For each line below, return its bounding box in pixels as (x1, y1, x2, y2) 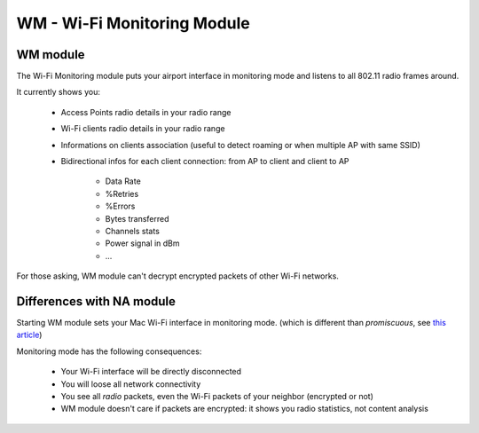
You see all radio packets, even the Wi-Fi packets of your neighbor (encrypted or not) (60, 391, 374, 401)
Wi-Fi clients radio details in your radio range (60, 123, 225, 134)
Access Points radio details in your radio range (60, 106, 232, 117)
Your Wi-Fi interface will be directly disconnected (60, 366, 242, 377)
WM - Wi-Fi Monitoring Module (16, 13, 250, 33)
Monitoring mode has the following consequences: (16, 346, 202, 357)
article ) (16, 329, 43, 341)
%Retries (105, 188, 139, 199)
